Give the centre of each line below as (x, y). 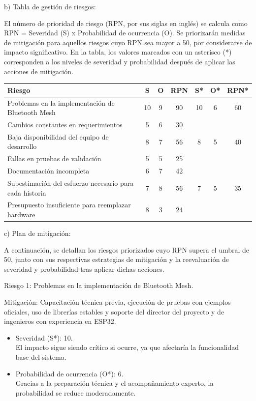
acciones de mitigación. (39, 71)
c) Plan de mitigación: (37, 233)
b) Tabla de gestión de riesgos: (50, 6)
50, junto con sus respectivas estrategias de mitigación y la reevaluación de (117, 259)
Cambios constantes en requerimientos (65, 124)
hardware (21, 214)
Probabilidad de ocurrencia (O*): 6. (69, 373)
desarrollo (22, 146)
